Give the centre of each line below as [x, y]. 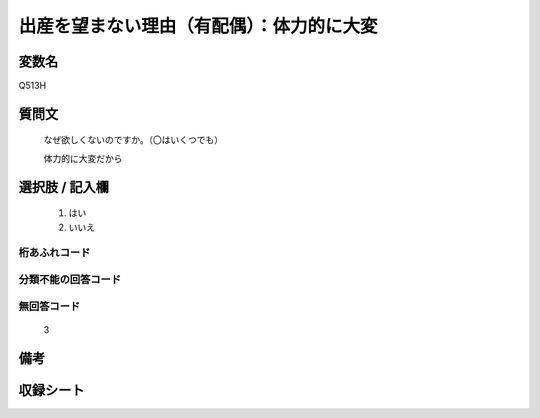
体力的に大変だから [83, 158]
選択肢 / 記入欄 [64, 186]
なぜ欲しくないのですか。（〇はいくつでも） [133, 140]
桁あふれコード [54, 253]
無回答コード [49, 306]
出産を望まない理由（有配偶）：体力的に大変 [198, 26]
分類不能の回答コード [70, 279]
